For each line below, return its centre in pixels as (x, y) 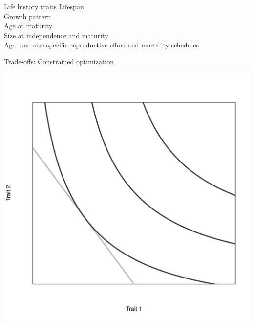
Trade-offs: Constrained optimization (59, 61)
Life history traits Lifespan (44, 6)
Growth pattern (28, 16)
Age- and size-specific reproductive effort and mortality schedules (102, 45)
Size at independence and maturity (56, 35)
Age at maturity (28, 26)
